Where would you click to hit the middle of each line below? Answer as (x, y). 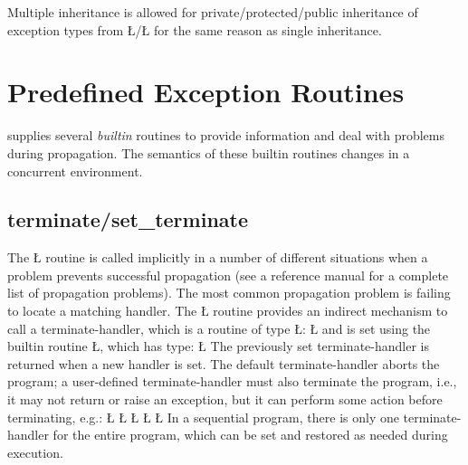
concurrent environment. (75, 171)
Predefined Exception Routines (206, 92)
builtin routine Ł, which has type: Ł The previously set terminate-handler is (218, 346)
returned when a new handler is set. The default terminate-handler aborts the (224, 363)
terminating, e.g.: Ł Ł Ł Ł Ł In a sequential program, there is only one (203, 417)
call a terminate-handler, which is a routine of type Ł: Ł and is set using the (219, 328)
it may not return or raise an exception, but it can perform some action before (225, 399)
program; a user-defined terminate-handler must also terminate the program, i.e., (232, 381)
